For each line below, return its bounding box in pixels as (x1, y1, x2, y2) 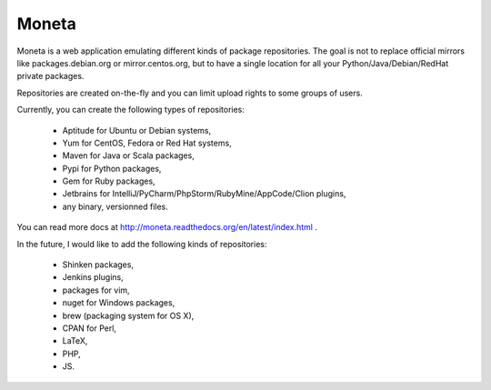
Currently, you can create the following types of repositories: (16, 105, 245, 115)
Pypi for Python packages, (62, 163, 162, 174)
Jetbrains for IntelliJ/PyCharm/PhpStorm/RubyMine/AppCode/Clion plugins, (62, 188, 346, 199)
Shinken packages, (62, 259, 134, 270)
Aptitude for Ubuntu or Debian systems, (62, 125, 212, 135)
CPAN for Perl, (62, 323, 117, 334)
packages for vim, (62, 285, 131, 295)
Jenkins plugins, (62, 272, 125, 283)
